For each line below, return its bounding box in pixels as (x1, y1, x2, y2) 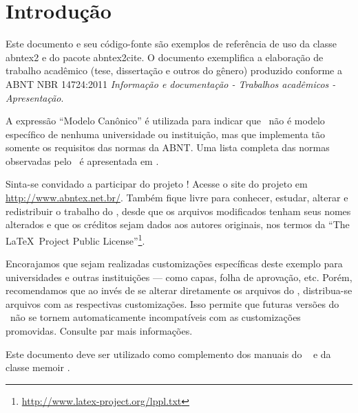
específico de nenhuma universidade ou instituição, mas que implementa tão (6, 126, 325, 141)
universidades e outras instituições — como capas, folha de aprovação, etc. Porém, (6, 269, 352, 284)
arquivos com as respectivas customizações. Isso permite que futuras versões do (6, 296, 339, 311)
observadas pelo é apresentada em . (6, 153, 159, 168)
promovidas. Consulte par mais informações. (6, 324, 193, 338)
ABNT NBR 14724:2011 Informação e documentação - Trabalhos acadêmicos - (6, 76, 336, 91)
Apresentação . (6, 90, 64, 104)
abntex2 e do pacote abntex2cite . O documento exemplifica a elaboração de (6, 49, 324, 64)
